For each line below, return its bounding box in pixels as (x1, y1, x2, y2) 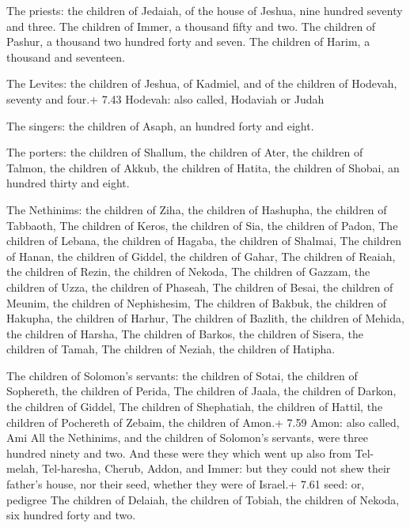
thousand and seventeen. (6, 48, 125, 65)
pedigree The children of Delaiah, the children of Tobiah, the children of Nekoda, (6, 491, 400, 507)
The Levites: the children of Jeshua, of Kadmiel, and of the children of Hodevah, (6, 75, 397, 92)
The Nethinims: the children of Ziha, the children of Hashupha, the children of (6, 201, 387, 217)
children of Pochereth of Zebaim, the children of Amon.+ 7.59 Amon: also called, (6, 413, 400, 430)
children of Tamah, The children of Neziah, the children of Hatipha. (6, 341, 336, 357)
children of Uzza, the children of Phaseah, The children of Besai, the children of (6, 278, 393, 295)
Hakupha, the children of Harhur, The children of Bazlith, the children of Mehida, (6, 310, 404, 326)
